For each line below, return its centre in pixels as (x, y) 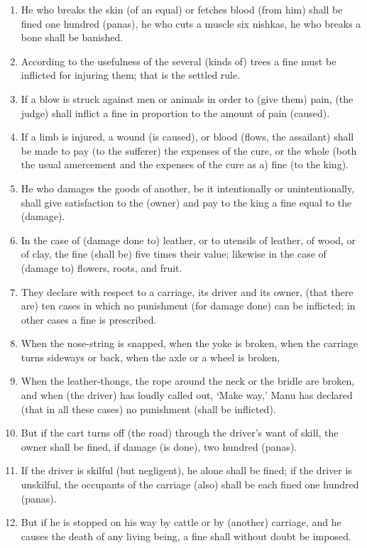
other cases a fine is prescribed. (89, 319)
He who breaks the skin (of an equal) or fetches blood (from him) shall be (182, 9)
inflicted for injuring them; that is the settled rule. (131, 75)
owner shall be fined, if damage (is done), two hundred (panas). (159, 446)
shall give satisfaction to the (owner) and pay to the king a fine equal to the (186, 202)
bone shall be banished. (72, 37)
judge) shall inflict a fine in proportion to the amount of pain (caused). (175, 113)
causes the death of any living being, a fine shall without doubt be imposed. (186, 536)
